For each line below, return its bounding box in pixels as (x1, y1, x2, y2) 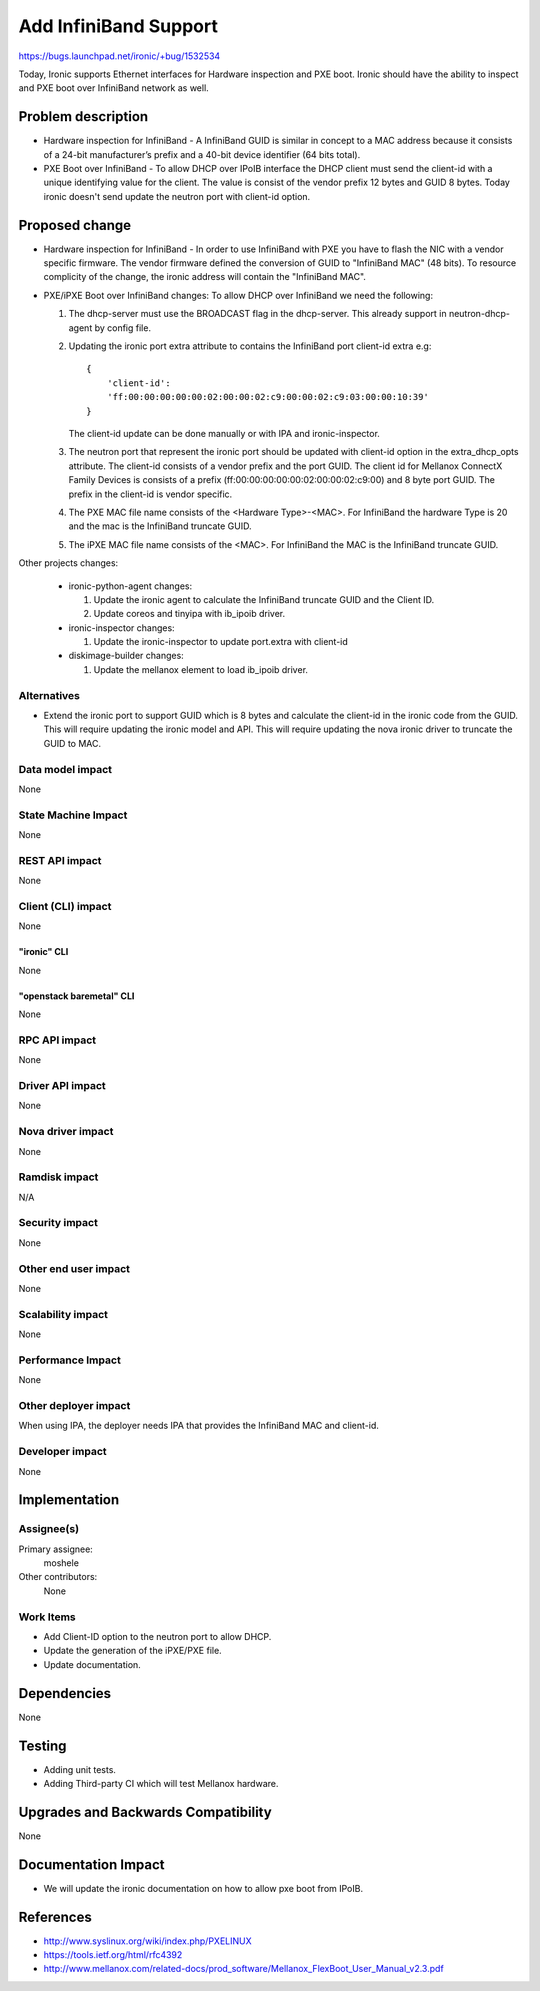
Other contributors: (18, 1571, 98, 1583)
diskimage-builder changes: (68, 650, 184, 662)
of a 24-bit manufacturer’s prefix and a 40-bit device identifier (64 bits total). (43, 148, 361, 160)
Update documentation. (43, 1658, 142, 1670)
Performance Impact (18, 1353, 122, 1367)
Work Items (18, 1610, 76, 1624)
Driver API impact (18, 1079, 107, 1093)
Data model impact (18, 762, 113, 776)
